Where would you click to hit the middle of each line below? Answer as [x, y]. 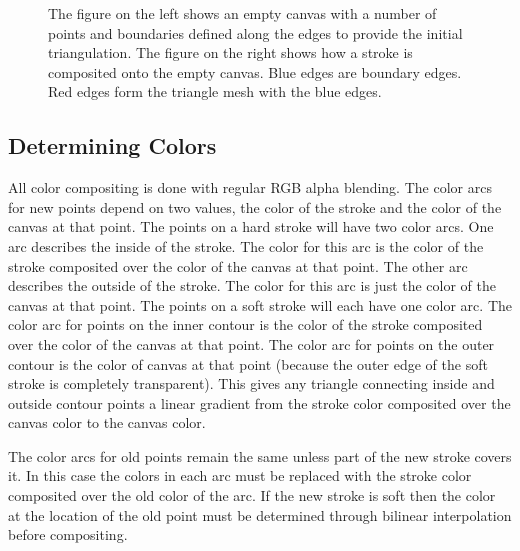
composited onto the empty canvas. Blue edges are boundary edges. [255, 71]
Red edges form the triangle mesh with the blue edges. [215, 91]
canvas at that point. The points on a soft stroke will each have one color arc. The [260, 304]
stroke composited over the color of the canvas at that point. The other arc [238, 265]
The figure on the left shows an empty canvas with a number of [242, 13]
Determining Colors [112, 145]
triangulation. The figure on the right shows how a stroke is [230, 52]
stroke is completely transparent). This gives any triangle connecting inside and [251, 383]
